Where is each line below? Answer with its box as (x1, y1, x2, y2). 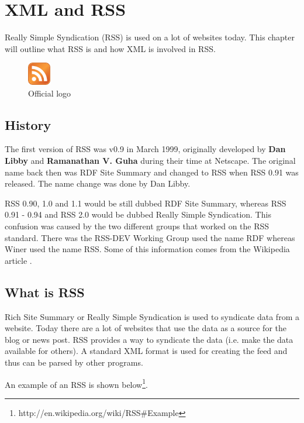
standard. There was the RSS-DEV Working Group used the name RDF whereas (5, 231, 295, 243)
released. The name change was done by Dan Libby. (5, 177, 191, 190)
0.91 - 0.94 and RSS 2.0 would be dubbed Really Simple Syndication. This (5, 208, 271, 221)
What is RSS (5, 283, 85, 301)
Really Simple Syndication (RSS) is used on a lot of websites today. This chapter (5, 31, 295, 43)
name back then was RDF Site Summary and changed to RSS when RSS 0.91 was (5, 166, 299, 178)
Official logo (28, 87, 71, 99)
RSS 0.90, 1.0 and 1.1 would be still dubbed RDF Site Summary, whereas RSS (5, 197, 286, 209)
